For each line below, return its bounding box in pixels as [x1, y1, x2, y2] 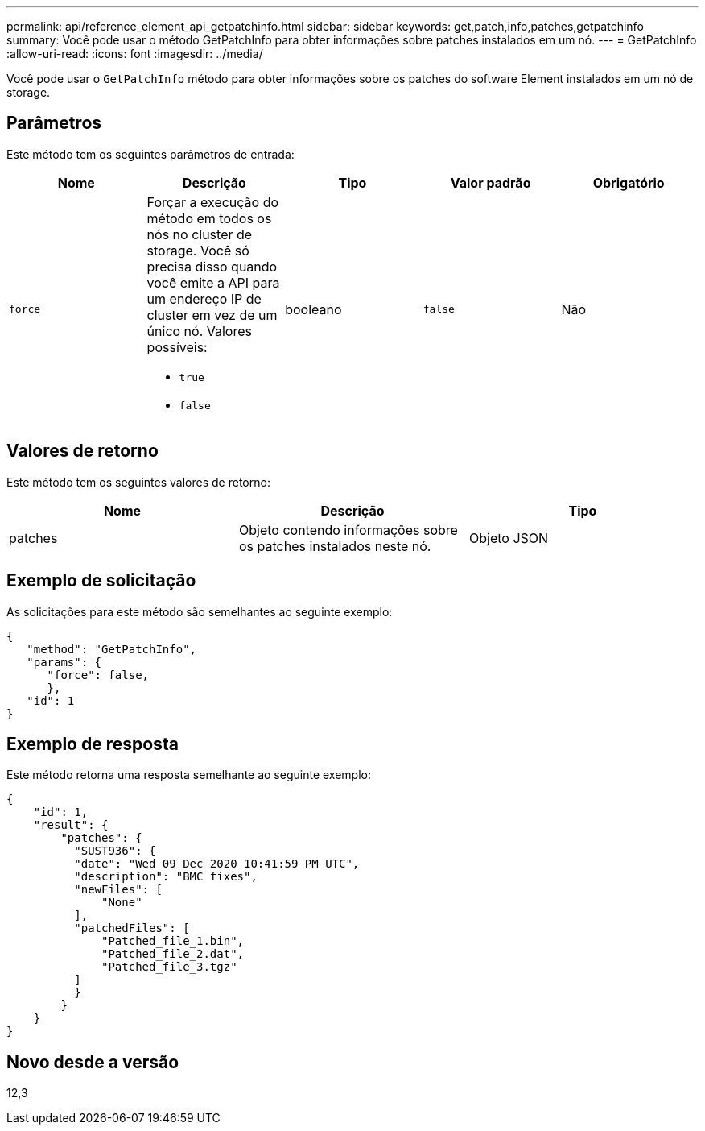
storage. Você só [146, 242, 249, 259]
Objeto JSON [468, 529, 549, 546]
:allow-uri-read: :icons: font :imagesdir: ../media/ [6, 47, 263, 60]
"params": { [27, 655, 102, 669]
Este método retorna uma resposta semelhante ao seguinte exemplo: [6, 768, 371, 782]
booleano [285, 300, 342, 317]
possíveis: [146, 338, 208, 355]
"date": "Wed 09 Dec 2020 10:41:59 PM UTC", [74, 857, 360, 871]
